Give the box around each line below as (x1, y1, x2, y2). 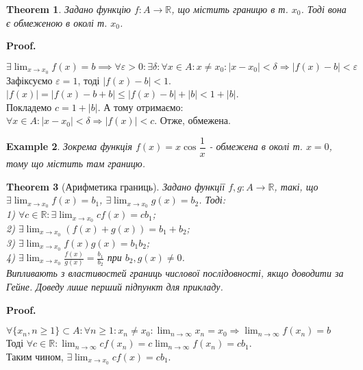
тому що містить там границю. (6, 156, 145, 171)
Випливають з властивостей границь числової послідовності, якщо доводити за (6, 266, 344, 280)
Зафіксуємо (6, 73, 53, 87)
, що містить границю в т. (171, 2, 288, 16)
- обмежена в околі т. (209, 139, 303, 153)
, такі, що (274, 179, 318, 193)
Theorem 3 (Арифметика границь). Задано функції (6, 179, 225, 193)
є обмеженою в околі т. (6, 15, 108, 29)
